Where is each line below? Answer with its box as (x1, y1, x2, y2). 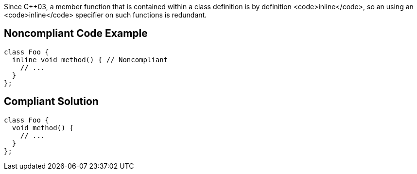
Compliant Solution (4, 95, 99, 108)
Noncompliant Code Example (4, 27, 148, 40)
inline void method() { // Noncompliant (12, 55, 168, 64)
